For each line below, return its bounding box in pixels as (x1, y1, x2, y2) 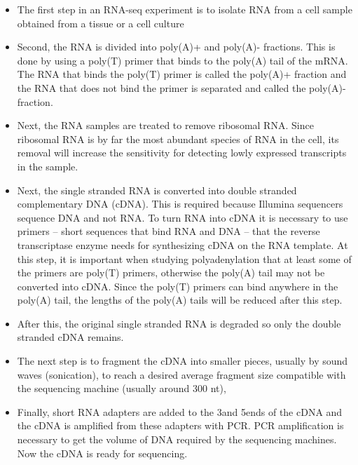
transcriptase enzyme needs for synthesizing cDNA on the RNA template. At (17, 237, 348, 252)
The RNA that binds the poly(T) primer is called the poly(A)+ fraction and (17, 67, 347, 81)
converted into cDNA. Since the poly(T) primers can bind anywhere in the (17, 278, 338, 293)
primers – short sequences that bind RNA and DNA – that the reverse (17, 224, 320, 238)
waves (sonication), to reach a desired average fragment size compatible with (17, 367, 346, 382)
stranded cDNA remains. (17, 330, 124, 344)
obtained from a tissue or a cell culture (17, 15, 184, 30)
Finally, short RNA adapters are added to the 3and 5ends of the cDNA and (17, 404, 343, 419)
